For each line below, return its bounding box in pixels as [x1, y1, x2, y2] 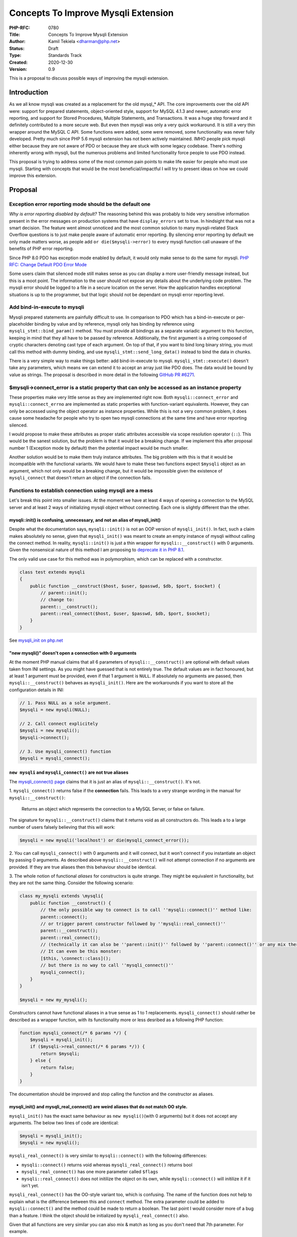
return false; [40, 1064, 75, 1070]
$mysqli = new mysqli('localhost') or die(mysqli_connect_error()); [19, 837, 190, 843]
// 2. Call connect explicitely [19, 720, 99, 726]
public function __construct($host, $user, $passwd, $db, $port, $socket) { [30, 583, 221, 589]
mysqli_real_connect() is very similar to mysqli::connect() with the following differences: [9, 1153, 207, 1159]
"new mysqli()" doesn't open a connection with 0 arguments [9, 650, 137, 656]
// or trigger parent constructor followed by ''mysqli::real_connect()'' [40, 921, 226, 926]
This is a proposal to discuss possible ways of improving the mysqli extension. [9, 75, 169, 81]
